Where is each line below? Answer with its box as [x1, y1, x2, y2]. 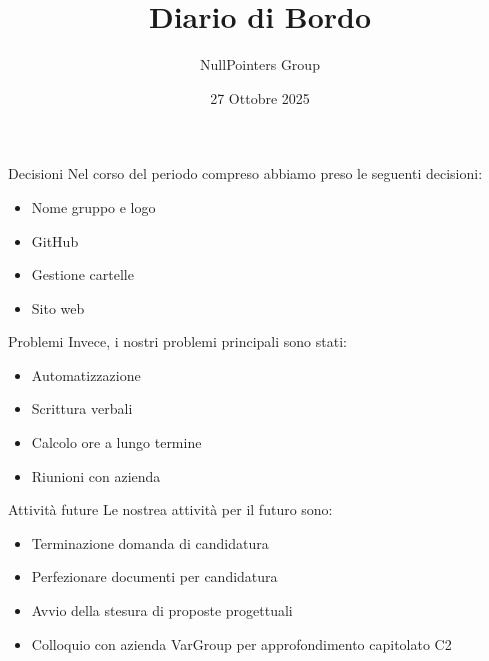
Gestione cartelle [31, 264, 134, 285]
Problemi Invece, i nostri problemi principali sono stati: [8, 331, 347, 352]
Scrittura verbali [31, 398, 133, 419]
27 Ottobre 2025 [210, 87, 310, 108]
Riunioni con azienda [31, 465, 161, 486]
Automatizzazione [31, 364, 141, 385]
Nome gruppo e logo [31, 196, 156, 217]
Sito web [31, 297, 85, 318]
